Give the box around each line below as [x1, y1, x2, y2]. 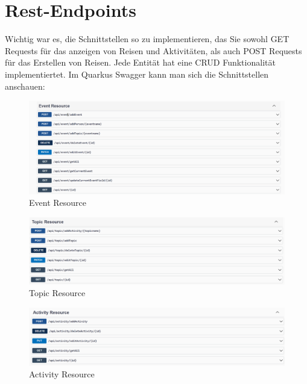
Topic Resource [29, 286, 86, 299]
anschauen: [5, 79, 45, 92]
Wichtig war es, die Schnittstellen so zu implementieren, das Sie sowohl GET [5, 33, 290, 45]
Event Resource [29, 196, 86, 209]
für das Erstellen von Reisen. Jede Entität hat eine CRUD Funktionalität [5, 56, 276, 69]
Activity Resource [29, 368, 95, 380]
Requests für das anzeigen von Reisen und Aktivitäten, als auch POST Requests [5, 44, 302, 57]
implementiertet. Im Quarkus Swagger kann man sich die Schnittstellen [5, 67, 269, 80]
